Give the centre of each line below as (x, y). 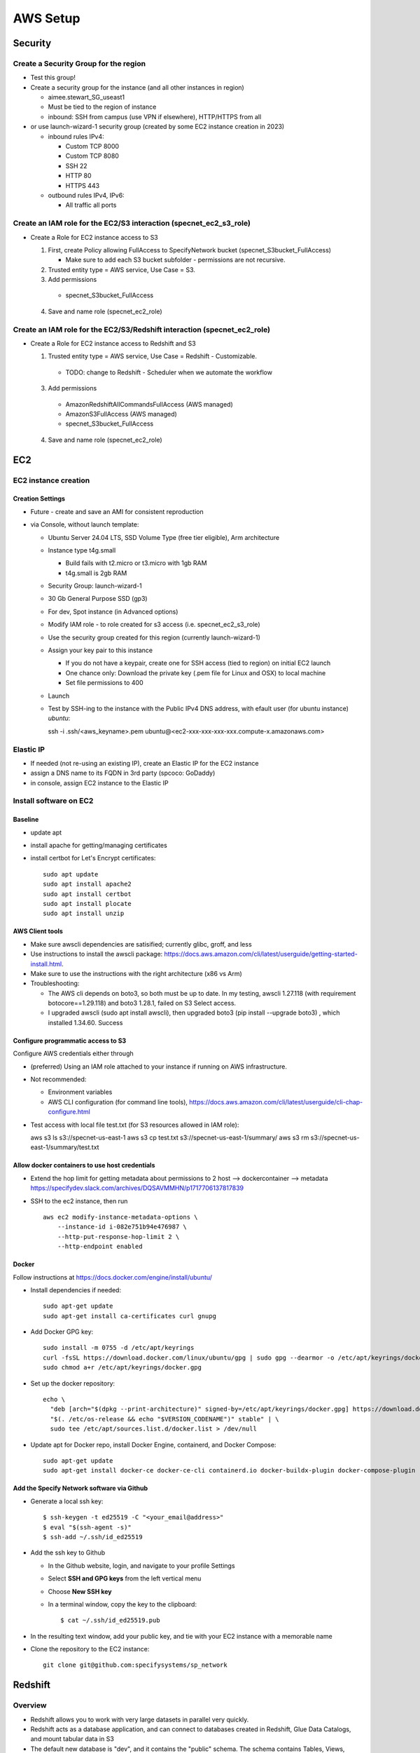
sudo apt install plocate (87, 903)
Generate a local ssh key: (67, 1501)
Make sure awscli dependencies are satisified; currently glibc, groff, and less (141, 944)
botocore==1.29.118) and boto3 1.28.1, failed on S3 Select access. (142, 1003)
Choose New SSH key (80, 1591)
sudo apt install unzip (84, 914)
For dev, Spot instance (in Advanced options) (113, 611)
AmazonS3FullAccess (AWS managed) (121, 414)
